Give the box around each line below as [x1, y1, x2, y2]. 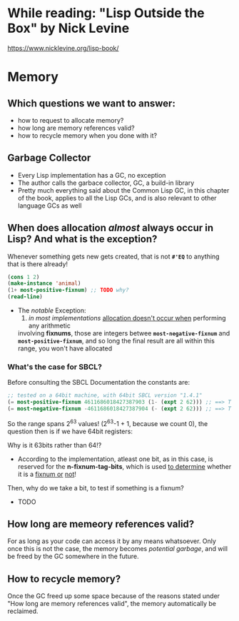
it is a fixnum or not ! [17, 470, 77, 478]
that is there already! [7, 259, 68, 268]
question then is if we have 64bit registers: [7, 427, 133, 435]
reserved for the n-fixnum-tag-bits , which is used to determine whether [17, 462, 232, 470]
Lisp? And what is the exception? [7, 233, 158, 246]
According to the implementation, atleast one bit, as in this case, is [17, 455, 213, 463]
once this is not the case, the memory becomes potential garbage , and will [7, 545, 228, 553]
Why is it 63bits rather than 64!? [7, 440, 102, 449]
